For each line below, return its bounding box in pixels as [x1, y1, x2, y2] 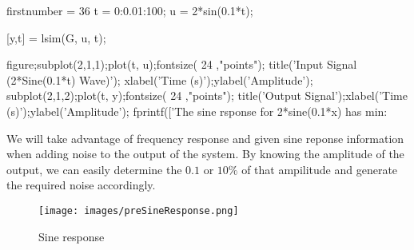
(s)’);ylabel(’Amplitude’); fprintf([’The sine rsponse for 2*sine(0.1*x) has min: [6, 102, 388, 119]
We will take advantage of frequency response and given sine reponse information [6, 129, 404, 146]
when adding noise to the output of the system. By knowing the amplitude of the [6, 145, 404, 162]
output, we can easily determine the [6, 161, 182, 177]
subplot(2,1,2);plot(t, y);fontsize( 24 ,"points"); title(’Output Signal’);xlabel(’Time [6, 87, 408, 104]
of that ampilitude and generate [241, 161, 398, 177]
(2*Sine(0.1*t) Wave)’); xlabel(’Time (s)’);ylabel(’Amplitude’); [6, 71, 313, 88]
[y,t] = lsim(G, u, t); [6, 29, 106, 46]
